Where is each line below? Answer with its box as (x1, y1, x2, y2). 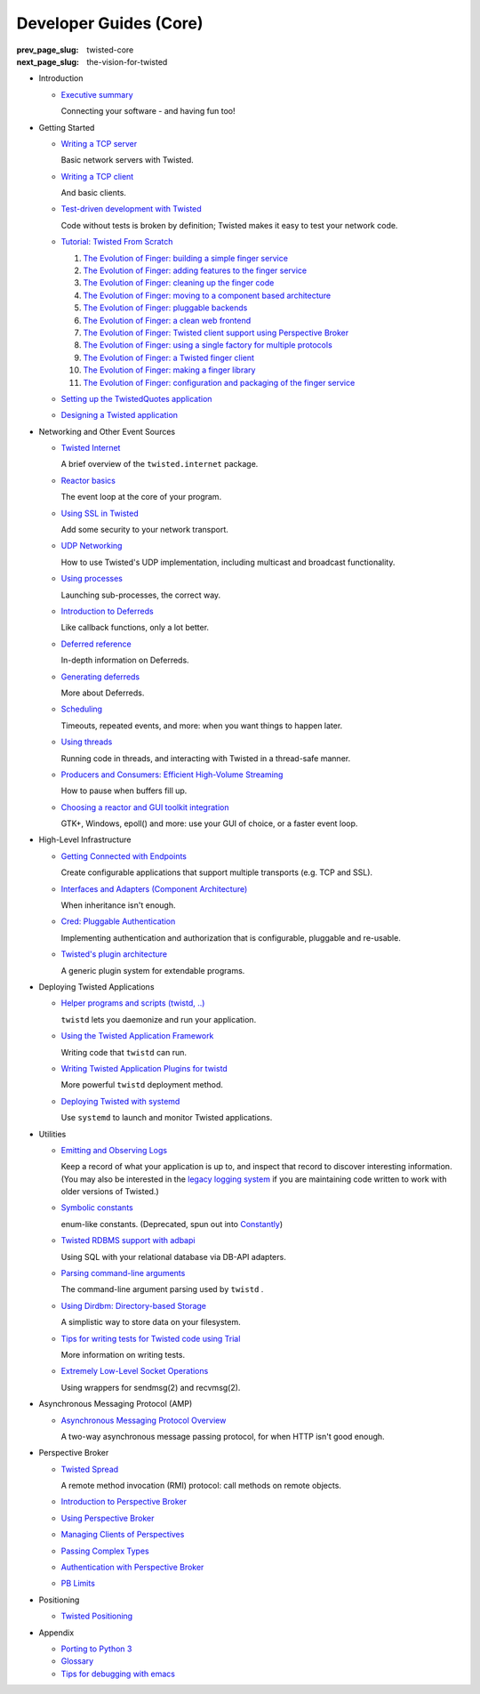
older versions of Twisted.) (60, 1186, 159, 1197)
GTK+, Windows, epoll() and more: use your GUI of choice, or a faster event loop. (60, 818, 358, 829)
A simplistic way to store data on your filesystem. (60, 1317, 241, 1328)
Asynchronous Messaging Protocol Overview (60, 1415, 227, 1425)
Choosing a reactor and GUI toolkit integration (60, 801, 229, 813)
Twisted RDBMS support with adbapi (60, 1235, 196, 1246)
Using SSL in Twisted (60, 508, 139, 518)
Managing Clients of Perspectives (60, 1529, 185, 1540)
